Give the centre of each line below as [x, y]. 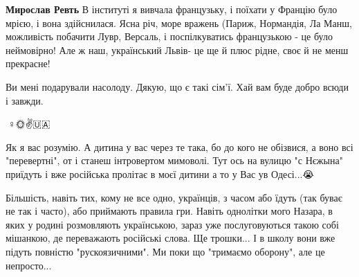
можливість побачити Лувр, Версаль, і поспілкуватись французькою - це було [169, 36]
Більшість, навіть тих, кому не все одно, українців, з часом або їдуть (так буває [174, 197]
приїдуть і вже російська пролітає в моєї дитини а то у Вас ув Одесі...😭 [160, 173]
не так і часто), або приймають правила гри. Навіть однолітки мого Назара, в [169, 211]
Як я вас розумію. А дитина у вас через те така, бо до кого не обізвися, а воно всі [179, 146]
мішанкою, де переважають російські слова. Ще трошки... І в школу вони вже [171, 238]
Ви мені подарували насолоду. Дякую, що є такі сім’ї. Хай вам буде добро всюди [177, 86]
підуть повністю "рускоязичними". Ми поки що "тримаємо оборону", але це [165, 251]
